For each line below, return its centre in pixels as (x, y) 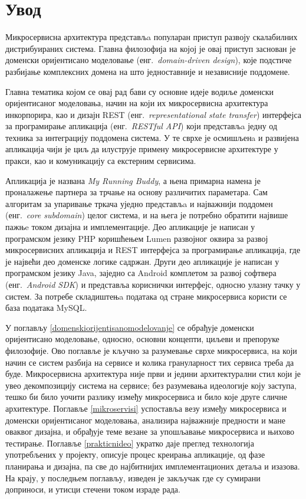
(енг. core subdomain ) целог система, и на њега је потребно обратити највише (147, 215)
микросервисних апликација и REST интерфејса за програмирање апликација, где (153, 250)
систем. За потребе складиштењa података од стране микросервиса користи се (146, 296)
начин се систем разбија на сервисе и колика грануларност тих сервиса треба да (150, 362)
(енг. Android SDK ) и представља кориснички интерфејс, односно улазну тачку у (153, 284)
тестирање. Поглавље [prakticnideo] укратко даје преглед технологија (130, 443)
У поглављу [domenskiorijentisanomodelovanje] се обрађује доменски (130, 327)
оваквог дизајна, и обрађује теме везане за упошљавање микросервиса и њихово (150, 431)
